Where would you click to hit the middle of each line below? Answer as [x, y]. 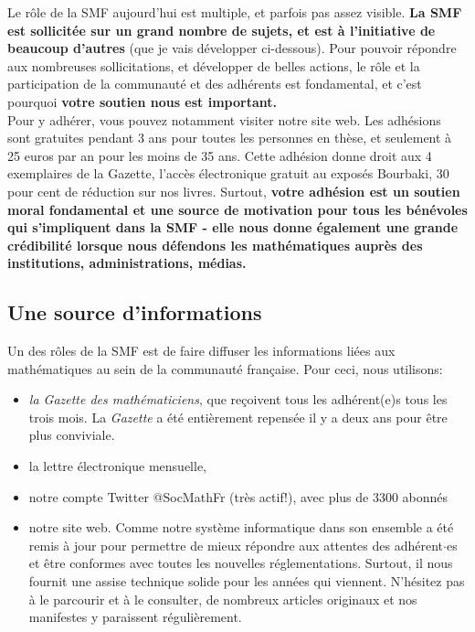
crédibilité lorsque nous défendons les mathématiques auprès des [215, 245]
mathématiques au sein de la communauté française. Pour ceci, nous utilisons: [225, 368]
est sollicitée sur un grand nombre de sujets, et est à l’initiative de [222, 30]
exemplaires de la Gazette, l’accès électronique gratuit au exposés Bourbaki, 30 [228, 173]
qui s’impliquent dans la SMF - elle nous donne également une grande [233, 227]
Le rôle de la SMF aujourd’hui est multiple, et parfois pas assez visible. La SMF [235, 12]
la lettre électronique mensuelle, [117, 466]
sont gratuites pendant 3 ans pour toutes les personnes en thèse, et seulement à [230, 138]
